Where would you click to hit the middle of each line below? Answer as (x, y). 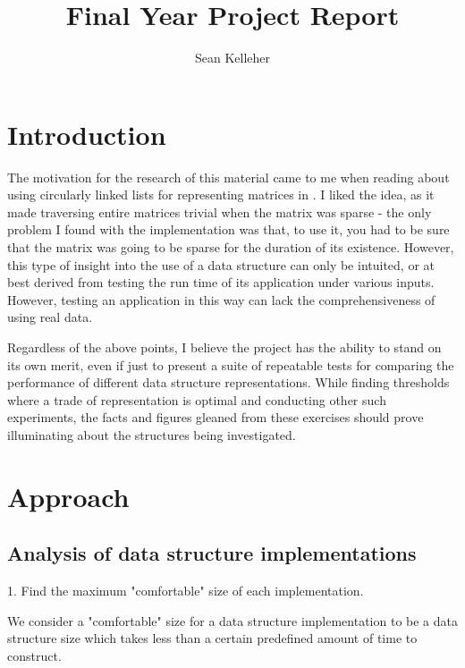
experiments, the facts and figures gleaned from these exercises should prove (216, 417)
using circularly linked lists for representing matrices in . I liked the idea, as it (221, 194)
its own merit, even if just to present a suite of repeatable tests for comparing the (231, 364)
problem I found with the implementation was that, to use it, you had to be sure (228, 229)
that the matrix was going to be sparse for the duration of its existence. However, (231, 247)
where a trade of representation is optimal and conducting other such (197, 399)
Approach (68, 496)
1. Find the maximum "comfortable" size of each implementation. (186, 591)
